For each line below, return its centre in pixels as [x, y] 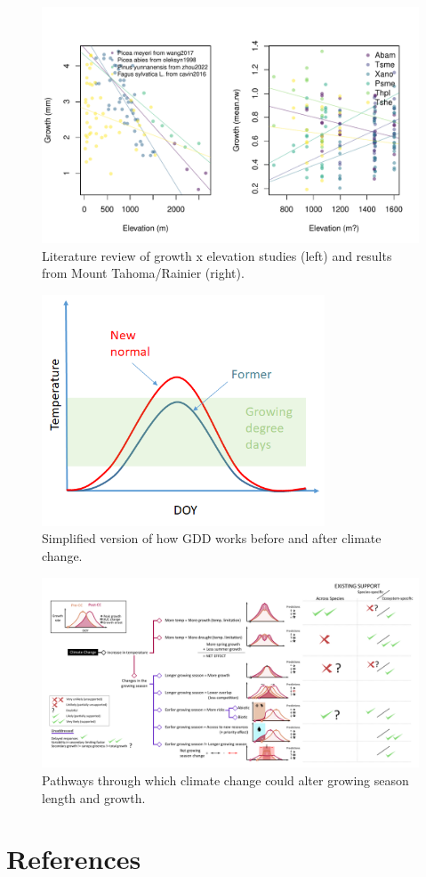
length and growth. [94, 797]
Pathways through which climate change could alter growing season [225, 780]
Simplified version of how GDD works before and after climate [212, 538]
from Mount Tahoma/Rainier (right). [143, 273]
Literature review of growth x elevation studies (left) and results [217, 255]
